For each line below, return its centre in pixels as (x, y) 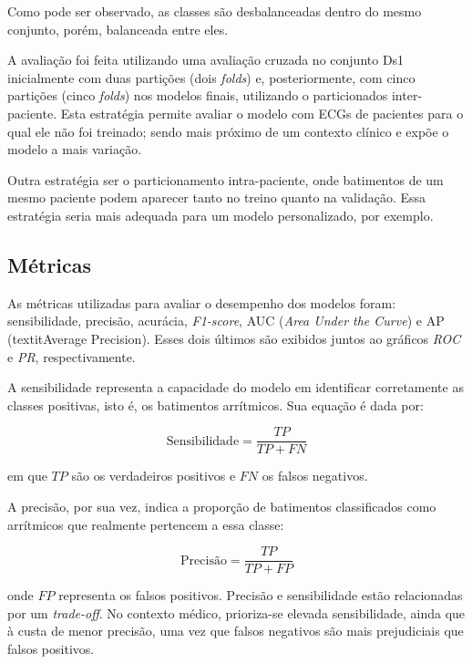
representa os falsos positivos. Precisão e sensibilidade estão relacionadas (261, 595)
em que (27, 476)
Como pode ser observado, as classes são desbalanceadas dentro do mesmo (215, 11)
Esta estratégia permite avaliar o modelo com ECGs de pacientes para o (262, 113)
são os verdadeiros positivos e (154, 476)
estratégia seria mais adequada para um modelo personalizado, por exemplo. (221, 215)
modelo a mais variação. (75, 149)
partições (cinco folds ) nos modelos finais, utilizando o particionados (198, 95)
